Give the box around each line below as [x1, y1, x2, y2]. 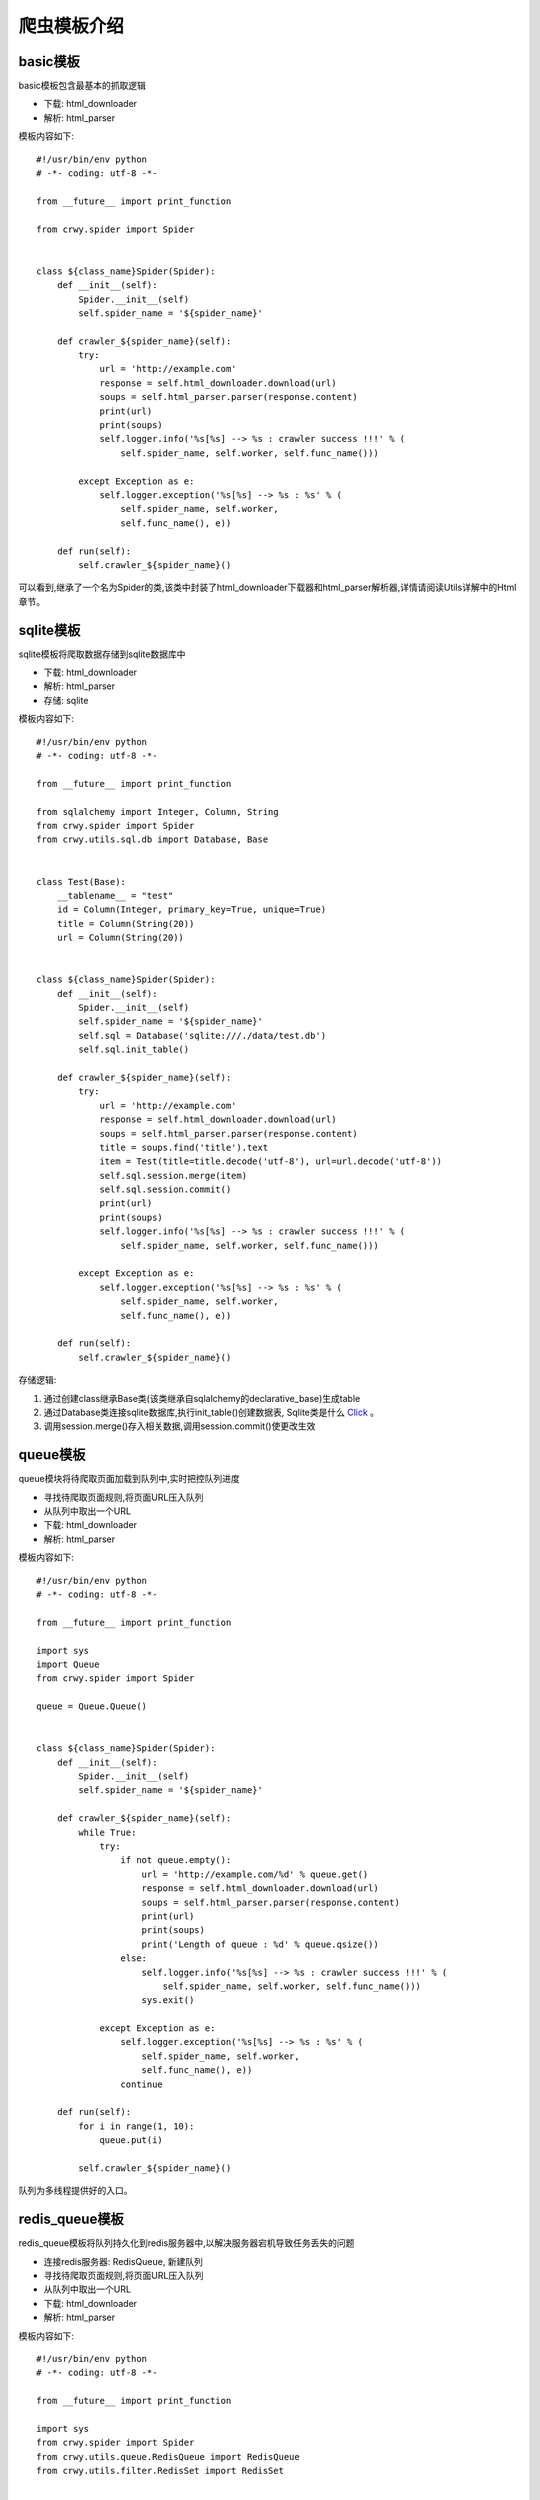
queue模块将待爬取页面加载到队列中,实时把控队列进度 [18, 1473, 240, 1485]
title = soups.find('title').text [99, 1141, 269, 1153]
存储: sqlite [43, 694, 89, 706]
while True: [78, 1826, 137, 1838]
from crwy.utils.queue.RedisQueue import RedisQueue [36, 2451, 300, 2462]
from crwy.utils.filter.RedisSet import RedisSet [36, 2465, 285, 2477]
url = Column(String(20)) [56, 932, 185, 944]
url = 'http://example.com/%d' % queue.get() [141, 1868, 369, 1880]
